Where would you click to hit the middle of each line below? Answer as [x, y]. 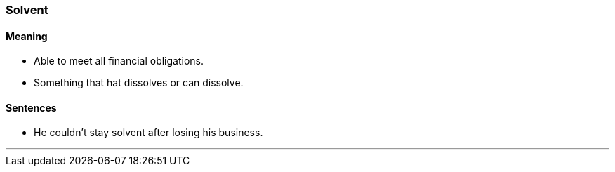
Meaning [27, 36]
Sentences [31, 107]
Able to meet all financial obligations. [119, 61]
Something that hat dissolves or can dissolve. [139, 83]
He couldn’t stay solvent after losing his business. [148, 133]
